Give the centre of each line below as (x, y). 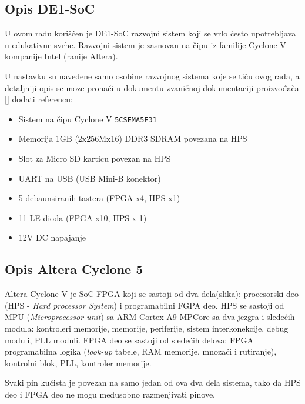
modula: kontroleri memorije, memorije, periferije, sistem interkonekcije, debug (147, 328)
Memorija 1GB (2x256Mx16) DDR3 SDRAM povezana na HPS (133, 138)
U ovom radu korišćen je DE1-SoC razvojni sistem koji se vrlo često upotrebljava (150, 33)
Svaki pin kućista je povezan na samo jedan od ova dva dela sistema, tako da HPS (153, 383)
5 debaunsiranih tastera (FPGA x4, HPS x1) (99, 198)
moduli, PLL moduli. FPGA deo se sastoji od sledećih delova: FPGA (129, 340)
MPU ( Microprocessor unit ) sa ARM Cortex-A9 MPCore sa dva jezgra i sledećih (150, 317)
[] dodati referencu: (39, 99)
